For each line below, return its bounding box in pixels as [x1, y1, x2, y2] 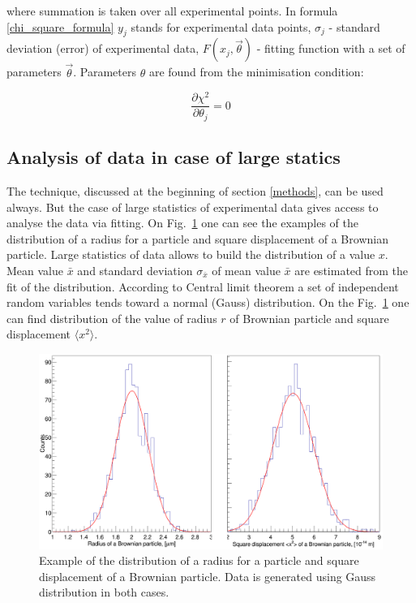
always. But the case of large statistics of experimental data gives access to [6, 198, 379, 215]
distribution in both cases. [39, 584, 169, 601]
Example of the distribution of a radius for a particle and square [39, 552, 359, 569]
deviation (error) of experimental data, [6, 40, 199, 57]
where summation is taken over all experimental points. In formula [6, 2, 338, 19]
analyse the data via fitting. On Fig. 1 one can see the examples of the [6, 214, 359, 231]
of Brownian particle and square [229, 309, 389, 326]
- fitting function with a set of [256, 40, 405, 57]
